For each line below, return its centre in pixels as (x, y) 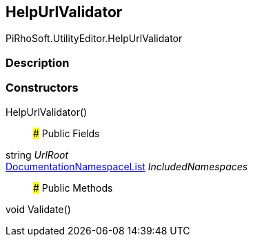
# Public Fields (67, 133)
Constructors (42, 88)
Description (38, 62)
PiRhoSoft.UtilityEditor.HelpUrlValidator (94, 39)
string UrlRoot (37, 154)
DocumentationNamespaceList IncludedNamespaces (127, 166)
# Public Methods (73, 188)
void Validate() (38, 209)
